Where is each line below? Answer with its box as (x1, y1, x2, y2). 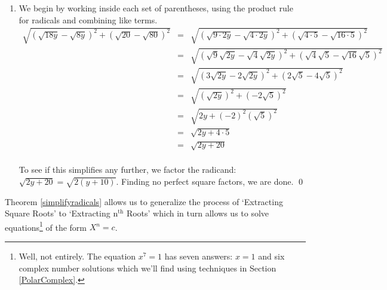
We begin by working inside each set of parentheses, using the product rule (19, 2, 293, 14)
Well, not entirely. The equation (19, 250, 136, 262)
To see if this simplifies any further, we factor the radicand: (19, 163, 236, 176)
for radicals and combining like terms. (19, 13, 158, 26)
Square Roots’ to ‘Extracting (5, 207, 110, 219)
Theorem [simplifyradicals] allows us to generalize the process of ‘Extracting (5, 195, 283, 207)
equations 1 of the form (5, 219, 87, 233)
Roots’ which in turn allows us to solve (126, 207, 269, 219)
